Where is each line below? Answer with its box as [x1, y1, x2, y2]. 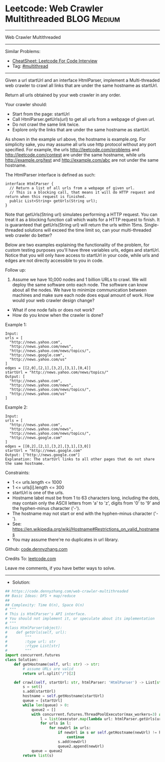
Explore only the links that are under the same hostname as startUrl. [12, 126, 150, 133]
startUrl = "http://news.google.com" [5, 448, 82, 453]
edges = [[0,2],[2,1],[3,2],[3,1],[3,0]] [5, 444, 91, 449]
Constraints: [5, 470, 30, 476]
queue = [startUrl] [23, 698, 63, 703]
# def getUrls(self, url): [5, 630, 67, 635]
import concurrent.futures [5, 653, 60, 658]
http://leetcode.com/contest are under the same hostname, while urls [5, 152, 146, 158]
